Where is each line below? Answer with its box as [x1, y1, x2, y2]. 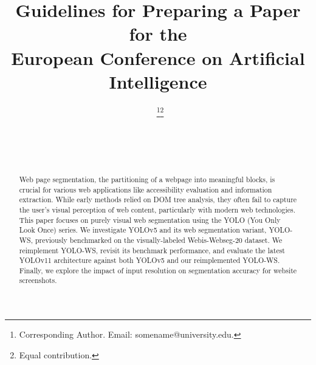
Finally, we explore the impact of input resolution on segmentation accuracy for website [19, 265, 297, 275]
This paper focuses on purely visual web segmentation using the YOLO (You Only [19, 214, 281, 225]
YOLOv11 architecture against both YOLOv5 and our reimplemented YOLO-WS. [19, 255, 280, 265]
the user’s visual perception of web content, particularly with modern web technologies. [19, 204, 296, 214]
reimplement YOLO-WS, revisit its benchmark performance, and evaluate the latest [19, 245, 285, 255]
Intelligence [109, 69, 207, 94]
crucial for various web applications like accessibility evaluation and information [19, 184, 272, 194]
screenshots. [19, 275, 57, 285]
